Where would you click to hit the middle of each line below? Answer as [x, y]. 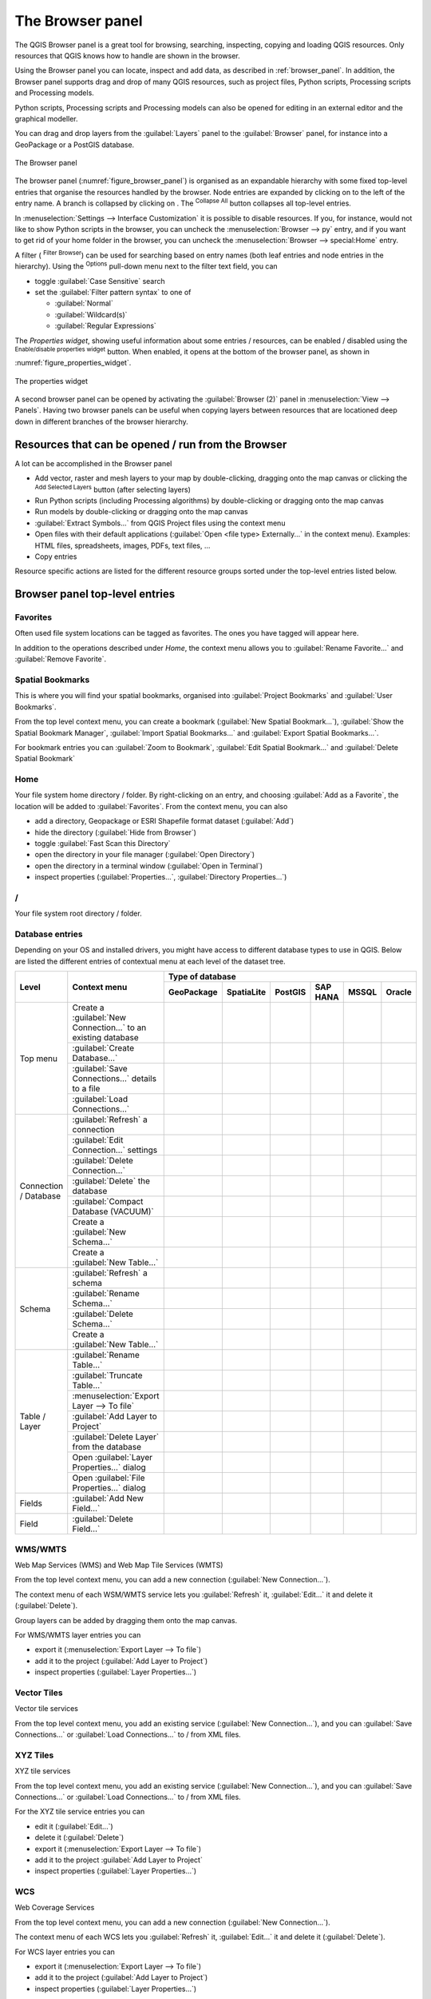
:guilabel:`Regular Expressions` [106, 326]
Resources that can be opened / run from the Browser [151, 444]
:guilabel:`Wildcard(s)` [91, 314]
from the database [107, 1447]
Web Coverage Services [55, 1908]
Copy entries [56, 557]
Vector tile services [47, 1709]
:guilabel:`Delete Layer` [116, 1437]
